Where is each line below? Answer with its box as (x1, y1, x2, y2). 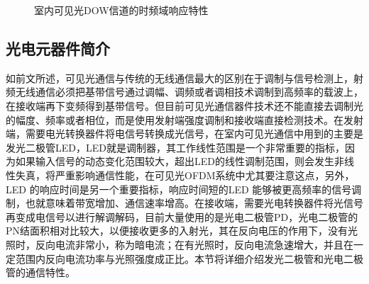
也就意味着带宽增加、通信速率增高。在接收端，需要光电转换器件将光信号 (25, 195, 363, 210)
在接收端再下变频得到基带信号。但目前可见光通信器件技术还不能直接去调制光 (6, 98, 363, 113)
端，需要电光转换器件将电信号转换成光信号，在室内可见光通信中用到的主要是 (6, 126, 363, 141)
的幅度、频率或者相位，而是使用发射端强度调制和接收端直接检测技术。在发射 (6, 112, 363, 127)
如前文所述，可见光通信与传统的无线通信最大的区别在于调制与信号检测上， (6, 70, 353, 85)
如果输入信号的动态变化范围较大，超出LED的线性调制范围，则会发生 (15, 154, 334, 169)
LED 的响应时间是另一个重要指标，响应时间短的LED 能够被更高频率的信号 (6, 181, 352, 196)
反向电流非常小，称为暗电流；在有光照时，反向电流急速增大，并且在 (35, 237, 353, 251)
